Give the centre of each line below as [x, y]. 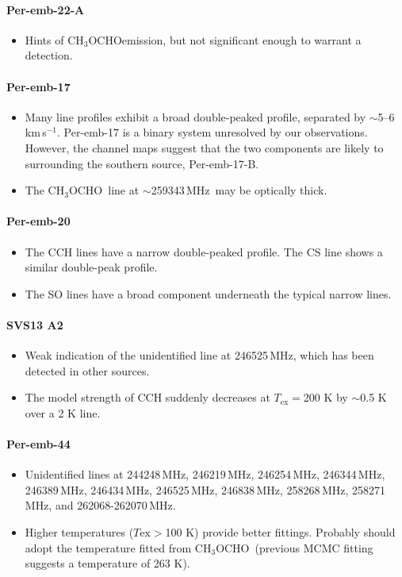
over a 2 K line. [63, 412]
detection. [49, 55]
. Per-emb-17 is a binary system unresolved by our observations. [212, 132]
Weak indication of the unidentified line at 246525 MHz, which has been [199, 355]
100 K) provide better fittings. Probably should [280, 532]
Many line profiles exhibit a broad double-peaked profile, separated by [195, 116]
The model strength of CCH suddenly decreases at [147, 397]
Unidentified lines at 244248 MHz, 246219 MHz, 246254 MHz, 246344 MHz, [205, 474]
